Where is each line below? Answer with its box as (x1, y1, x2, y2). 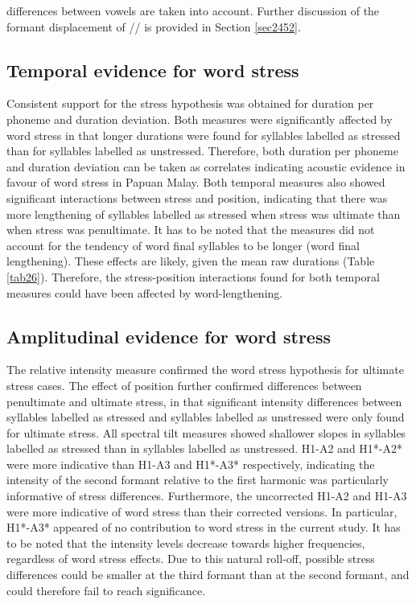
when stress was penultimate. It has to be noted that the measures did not (6, 221, 375, 238)
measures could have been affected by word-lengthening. (6, 284, 283, 301)
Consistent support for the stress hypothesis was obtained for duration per (6, 95, 374, 112)
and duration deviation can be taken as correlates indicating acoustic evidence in (6, 158, 406, 175)
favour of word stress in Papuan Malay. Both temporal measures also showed (6, 174, 385, 191)
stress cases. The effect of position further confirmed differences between (6, 376, 362, 393)
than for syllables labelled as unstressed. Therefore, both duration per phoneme (6, 142, 398, 159)
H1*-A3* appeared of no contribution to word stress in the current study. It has (6, 519, 401, 536)
